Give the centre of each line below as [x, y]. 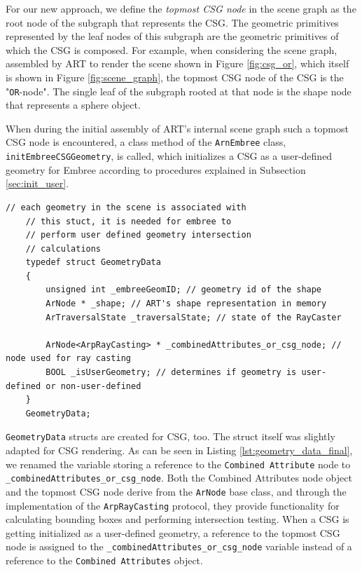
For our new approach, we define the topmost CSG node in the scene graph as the [181, 8]
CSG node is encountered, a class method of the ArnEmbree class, [146, 142]
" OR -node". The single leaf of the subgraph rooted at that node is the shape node [179, 91]
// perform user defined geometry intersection [138, 235]
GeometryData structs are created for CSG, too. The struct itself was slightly [170, 436]
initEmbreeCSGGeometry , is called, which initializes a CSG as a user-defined [169, 156]
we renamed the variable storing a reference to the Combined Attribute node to [178, 464]
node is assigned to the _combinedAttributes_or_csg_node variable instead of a [179, 546]
